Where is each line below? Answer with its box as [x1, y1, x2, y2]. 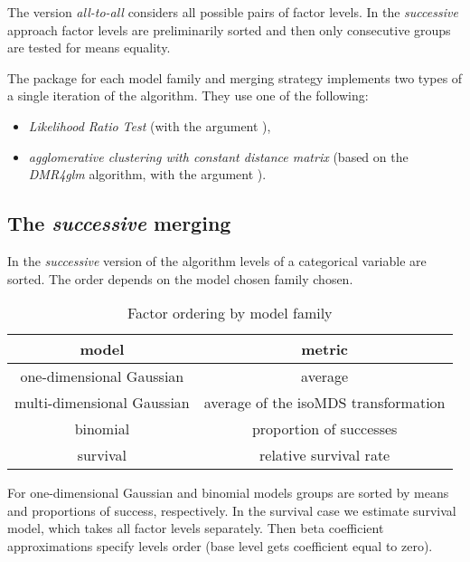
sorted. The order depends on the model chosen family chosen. [7, 269, 353, 288]
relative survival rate [259, 444, 390, 466]
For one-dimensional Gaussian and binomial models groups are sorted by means [7, 483, 449, 502]
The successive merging [7, 209, 231, 237]
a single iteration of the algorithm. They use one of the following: [7, 86, 369, 105]
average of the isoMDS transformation [203, 392, 446, 414]
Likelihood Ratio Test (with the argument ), [28, 116, 271, 135]
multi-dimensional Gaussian [14, 392, 190, 414]
